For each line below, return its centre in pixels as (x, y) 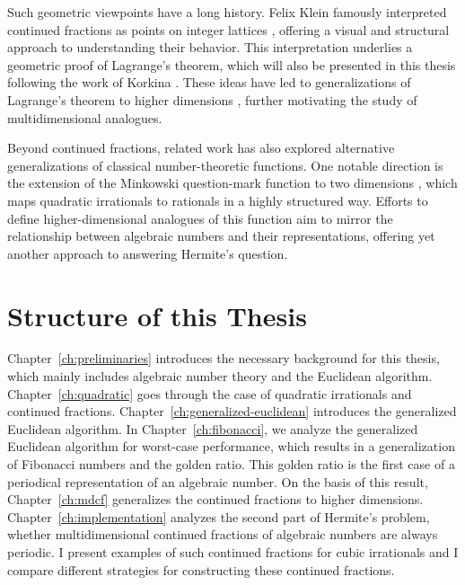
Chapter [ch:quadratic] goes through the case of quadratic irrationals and (210, 393)
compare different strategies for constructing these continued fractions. (201, 569)
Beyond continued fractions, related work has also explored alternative (201, 148)
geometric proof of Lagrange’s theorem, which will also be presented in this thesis (232, 64)
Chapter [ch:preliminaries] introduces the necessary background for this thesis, (224, 358)
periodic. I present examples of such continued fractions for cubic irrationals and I (233, 551)
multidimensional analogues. (85, 117)
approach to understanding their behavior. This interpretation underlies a (210, 47)
